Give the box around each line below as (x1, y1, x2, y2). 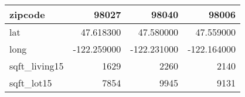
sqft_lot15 (9, 76, 52, 89)
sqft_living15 (9, 59, 64, 72)
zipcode (9, 8, 45, 21)
